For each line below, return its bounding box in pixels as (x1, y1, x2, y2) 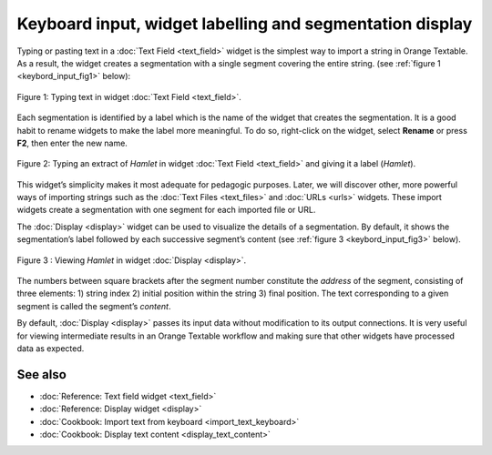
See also (16, 367, 67, 382)
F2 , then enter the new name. (16, 137, 128, 148)
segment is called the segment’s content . (16, 300, 171, 311)
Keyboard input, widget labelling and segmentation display (16, 14, 473, 34)
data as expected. (16, 342, 85, 354)
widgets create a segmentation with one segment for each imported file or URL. (16, 205, 316, 216)
